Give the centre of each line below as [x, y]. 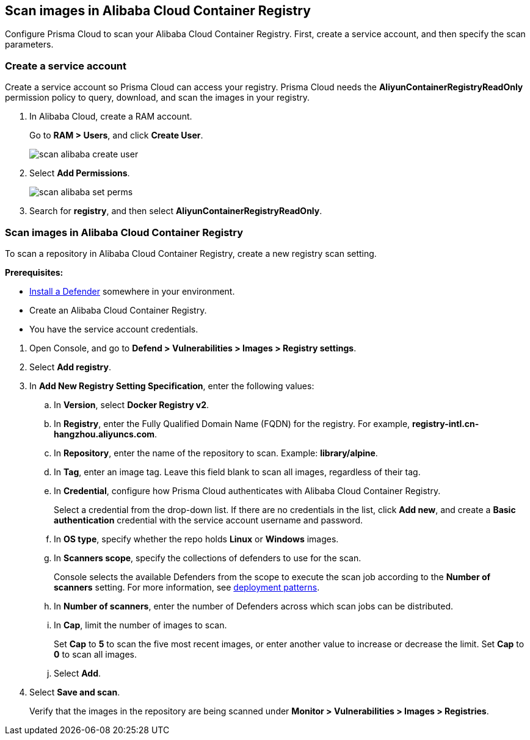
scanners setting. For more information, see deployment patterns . [187, 587]
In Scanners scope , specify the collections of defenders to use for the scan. [208, 558]
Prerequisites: [34, 272]
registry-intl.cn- [446, 423]
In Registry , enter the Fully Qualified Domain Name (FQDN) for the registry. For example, [232, 423]
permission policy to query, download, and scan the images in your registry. [157, 98]
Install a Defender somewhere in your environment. [132, 291]
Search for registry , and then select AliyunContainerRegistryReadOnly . [176, 211]
